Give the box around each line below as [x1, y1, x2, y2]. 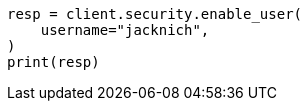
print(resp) [7, 54, 100, 70]
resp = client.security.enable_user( [7, 6, 303, 22]
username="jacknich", [40, 22, 210, 38]
